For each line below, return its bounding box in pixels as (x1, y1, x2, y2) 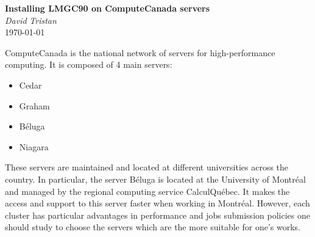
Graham (19, 99, 50, 112)
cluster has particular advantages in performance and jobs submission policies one (5, 208, 310, 221)
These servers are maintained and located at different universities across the (5, 161, 289, 173)
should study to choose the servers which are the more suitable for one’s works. (5, 221, 300, 233)
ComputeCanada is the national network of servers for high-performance (5, 46, 275, 59)
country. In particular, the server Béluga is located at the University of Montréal (5, 172, 306, 185)
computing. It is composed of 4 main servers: (5, 58, 172, 71)
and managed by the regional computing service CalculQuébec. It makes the (5, 184, 290, 197)
